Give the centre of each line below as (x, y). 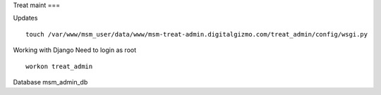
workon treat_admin (59, 66)
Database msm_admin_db (50, 82)
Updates (25, 18)
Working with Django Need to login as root (75, 50)
